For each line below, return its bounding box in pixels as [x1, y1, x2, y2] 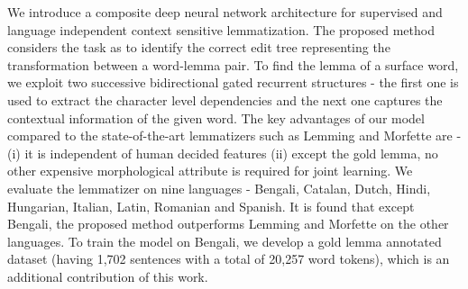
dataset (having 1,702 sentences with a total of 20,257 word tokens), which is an [7, 249, 450, 268]
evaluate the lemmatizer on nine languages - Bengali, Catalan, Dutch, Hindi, [7, 178, 431, 197]
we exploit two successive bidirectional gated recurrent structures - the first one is [7, 73, 459, 92]
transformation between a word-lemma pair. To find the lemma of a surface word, [7, 55, 459, 74]
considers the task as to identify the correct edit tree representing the [7, 38, 390, 57]
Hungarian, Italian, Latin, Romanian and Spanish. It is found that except [7, 196, 415, 215]
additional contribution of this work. [7, 266, 208, 285]
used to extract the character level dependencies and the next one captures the [7, 90, 443, 109]
